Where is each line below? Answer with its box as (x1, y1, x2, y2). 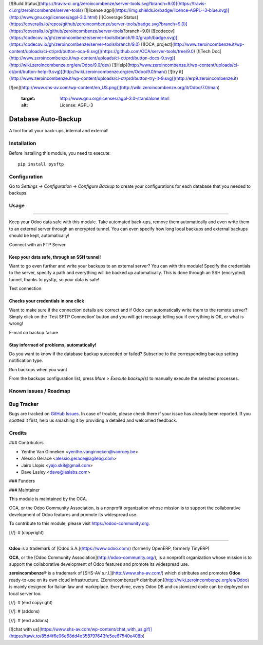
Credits (9, 430, 27, 436)
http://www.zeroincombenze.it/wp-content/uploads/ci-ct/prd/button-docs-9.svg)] (10, 55, 175, 61)
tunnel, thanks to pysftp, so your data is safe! (9, 276, 100, 282)
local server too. (9, 591, 42, 596)
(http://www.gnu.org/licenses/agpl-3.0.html (9, 14, 96, 20)
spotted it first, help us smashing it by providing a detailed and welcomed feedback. (9, 417, 177, 423)
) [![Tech (193, 48, 211, 54)
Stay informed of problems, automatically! (9, 342, 97, 348)
